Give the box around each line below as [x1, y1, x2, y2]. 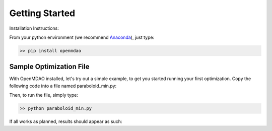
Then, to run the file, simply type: [9, 92, 78, 98]
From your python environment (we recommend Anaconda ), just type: [9, 34, 155, 40]
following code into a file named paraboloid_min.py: [9, 83, 117, 89]
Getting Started [9, 8, 76, 19]
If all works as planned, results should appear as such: [9, 118, 122, 124]
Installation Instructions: [9, 25, 59, 31]
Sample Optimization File [9, 62, 90, 71]
